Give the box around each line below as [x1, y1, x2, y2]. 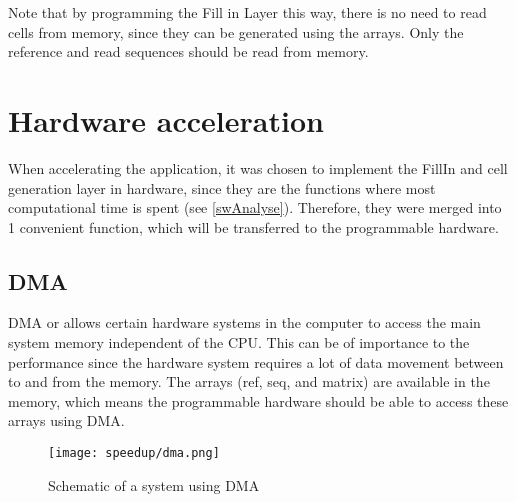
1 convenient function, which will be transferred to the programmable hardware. [8, 216, 499, 237]
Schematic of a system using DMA [48, 474, 260, 495]
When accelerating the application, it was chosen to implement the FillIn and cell [8, 157, 508, 178]
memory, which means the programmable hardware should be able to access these [8, 390, 509, 411]
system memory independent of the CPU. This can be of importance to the [8, 332, 470, 353]
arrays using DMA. [8, 410, 125, 431]
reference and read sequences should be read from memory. [8, 41, 369, 62]
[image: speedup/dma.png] [48, 446, 220, 461]
